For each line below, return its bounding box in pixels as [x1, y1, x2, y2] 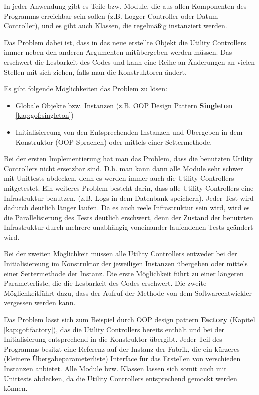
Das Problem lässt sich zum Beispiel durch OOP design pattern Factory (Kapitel [4, 314, 255, 325]
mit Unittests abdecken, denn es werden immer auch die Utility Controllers [4, 173, 234, 183]
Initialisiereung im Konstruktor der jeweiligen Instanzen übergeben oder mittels [4, 258, 248, 269]
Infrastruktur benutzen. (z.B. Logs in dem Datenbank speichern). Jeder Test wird [4, 192, 254, 203]
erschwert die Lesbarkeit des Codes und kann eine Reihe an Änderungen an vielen [4, 56, 255, 67]
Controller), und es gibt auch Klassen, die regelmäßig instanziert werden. [4, 20, 227, 31]
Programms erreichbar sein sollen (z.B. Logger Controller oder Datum [4, 10, 218, 21]
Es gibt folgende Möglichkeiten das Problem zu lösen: [4, 83, 167, 94]
